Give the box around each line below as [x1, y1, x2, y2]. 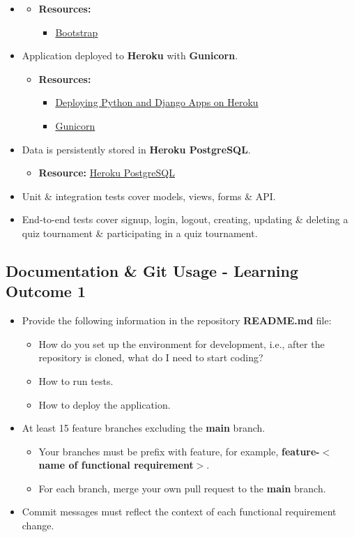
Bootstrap [55, 24, 98, 39]
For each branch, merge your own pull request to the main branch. [38, 481, 326, 495]
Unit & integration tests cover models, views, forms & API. [22, 188, 276, 203]
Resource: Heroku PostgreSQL [38, 165, 175, 180]
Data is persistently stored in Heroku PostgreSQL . [22, 142, 251, 156]
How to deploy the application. [38, 397, 171, 411]
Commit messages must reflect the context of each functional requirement [22, 504, 337, 519]
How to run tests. [38, 373, 114, 388]
